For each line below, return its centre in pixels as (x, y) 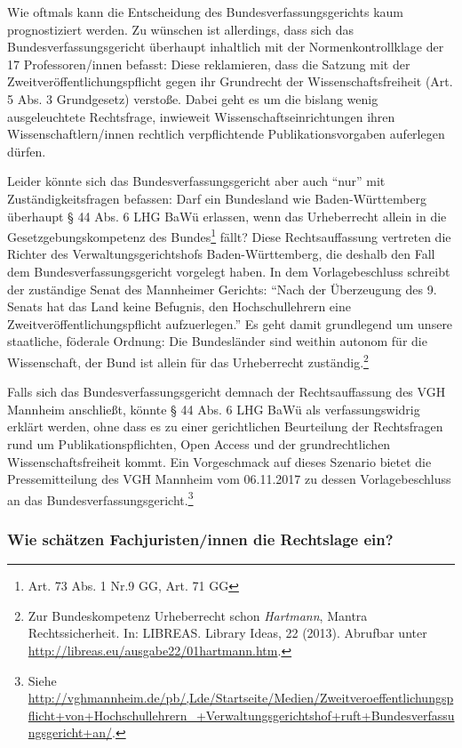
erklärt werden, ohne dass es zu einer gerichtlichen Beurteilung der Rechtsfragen (225, 426)
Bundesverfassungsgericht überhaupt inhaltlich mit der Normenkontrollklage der (226, 47)
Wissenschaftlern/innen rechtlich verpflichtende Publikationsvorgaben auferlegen (226, 134)
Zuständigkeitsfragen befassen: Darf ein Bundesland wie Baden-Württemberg (217, 198)
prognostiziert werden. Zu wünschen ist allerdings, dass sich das (181, 29)
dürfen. (27, 151)
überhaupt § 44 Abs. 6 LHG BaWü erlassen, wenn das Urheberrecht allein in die (227, 216)
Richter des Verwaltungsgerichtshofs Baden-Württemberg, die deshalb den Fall (221, 254)
